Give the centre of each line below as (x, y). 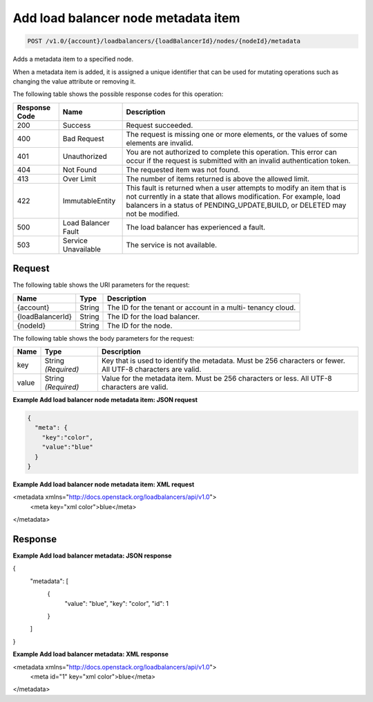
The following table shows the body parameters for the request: (104, 338)
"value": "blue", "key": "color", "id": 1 (117, 603)
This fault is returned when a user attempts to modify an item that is (236, 188)
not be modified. (153, 214)
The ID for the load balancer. (154, 316)
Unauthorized (85, 156)
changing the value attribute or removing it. (74, 81)
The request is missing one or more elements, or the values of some (237, 134)
